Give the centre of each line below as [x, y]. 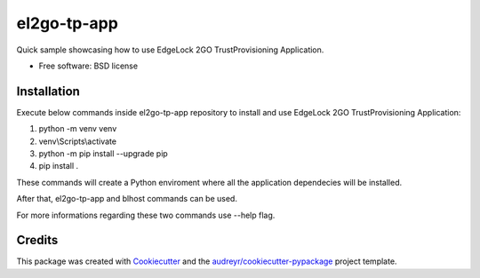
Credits [37, 240]
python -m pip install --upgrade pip [103, 154]
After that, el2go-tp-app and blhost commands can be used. [127, 199]
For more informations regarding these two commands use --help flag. [146, 215]
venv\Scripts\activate [78, 141]
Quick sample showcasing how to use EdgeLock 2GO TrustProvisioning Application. [170, 50]
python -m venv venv [78, 129]
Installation [48, 91]
